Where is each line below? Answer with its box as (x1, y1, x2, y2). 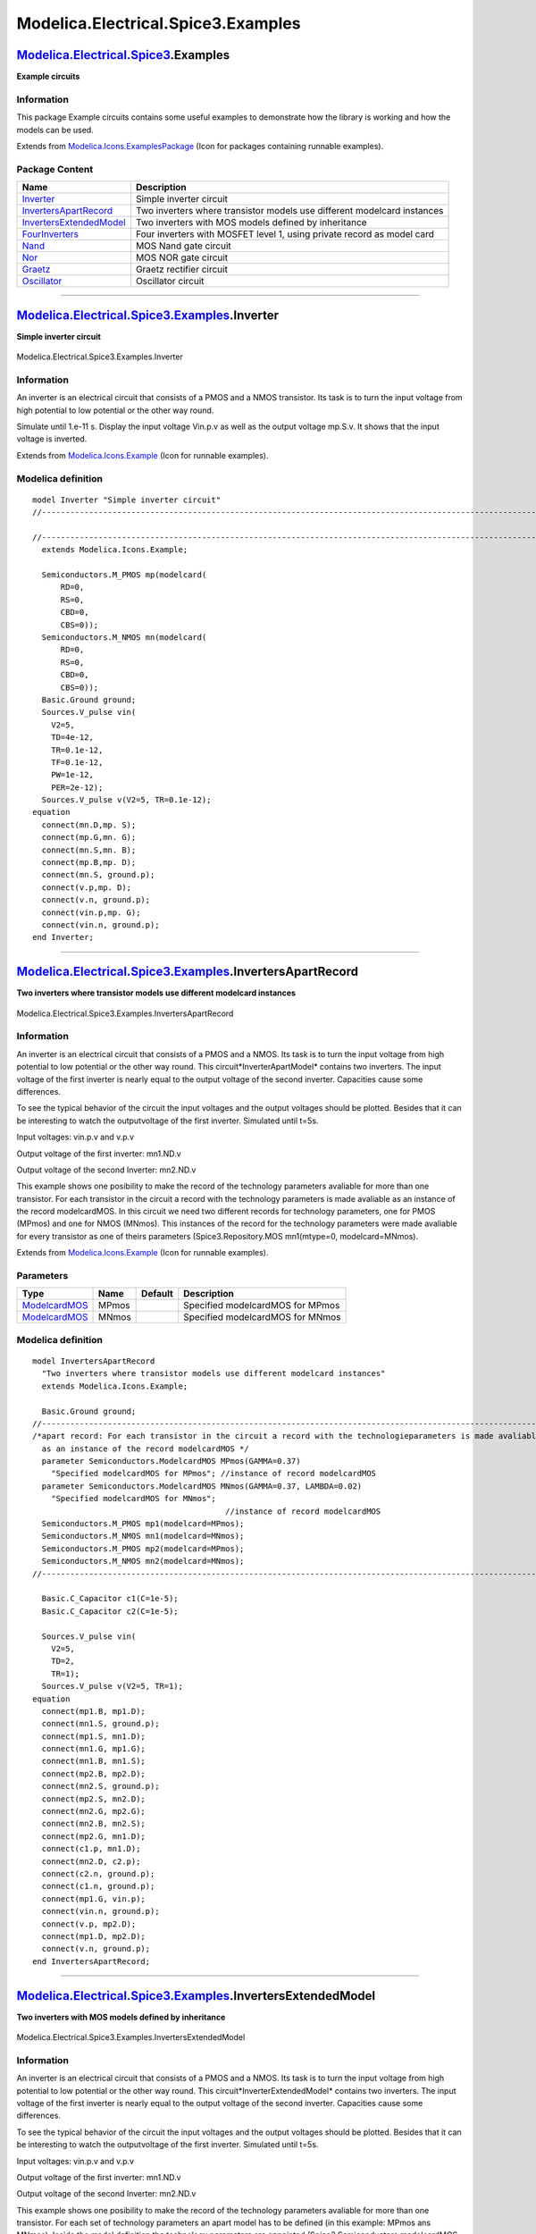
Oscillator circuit (135, 275, 205, 288)
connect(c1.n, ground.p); (41, 1881, 155, 1892)
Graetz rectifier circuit (135, 264, 228, 276)
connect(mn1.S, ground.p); (41, 1718, 160, 1729)
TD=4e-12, (50, 733, 94, 743)
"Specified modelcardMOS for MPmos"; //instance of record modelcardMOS (50, 1468, 377, 1479)
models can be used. (16, 124, 94, 135)
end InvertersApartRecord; (32, 1956, 151, 1966)
